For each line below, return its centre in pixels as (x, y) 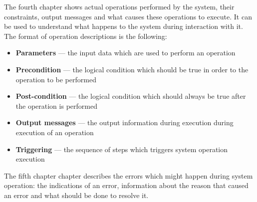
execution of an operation (55, 132)
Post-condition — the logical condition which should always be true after (131, 96)
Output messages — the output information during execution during (125, 122)
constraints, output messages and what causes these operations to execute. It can (128, 16)
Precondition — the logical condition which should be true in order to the (132, 69)
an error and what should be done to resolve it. (76, 195)
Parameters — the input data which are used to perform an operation (126, 53)
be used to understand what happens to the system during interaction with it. (124, 26)
